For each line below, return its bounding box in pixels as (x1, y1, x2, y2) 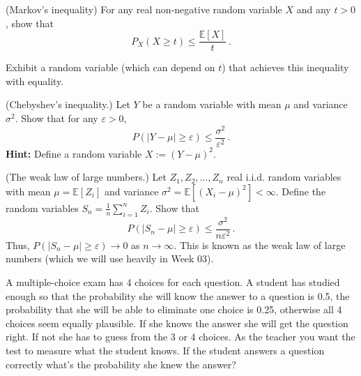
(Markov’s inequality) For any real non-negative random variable (6, 2, 282, 16)
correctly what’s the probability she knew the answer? (6, 356, 236, 371)
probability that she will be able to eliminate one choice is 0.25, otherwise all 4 (6, 302, 342, 317)
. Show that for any (15, 111, 98, 126)
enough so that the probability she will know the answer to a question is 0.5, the (6, 288, 350, 303)
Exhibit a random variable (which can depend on (6, 60, 215, 75)
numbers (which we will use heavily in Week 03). (6, 251, 214, 266)
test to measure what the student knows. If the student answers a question (6, 343, 325, 358)
